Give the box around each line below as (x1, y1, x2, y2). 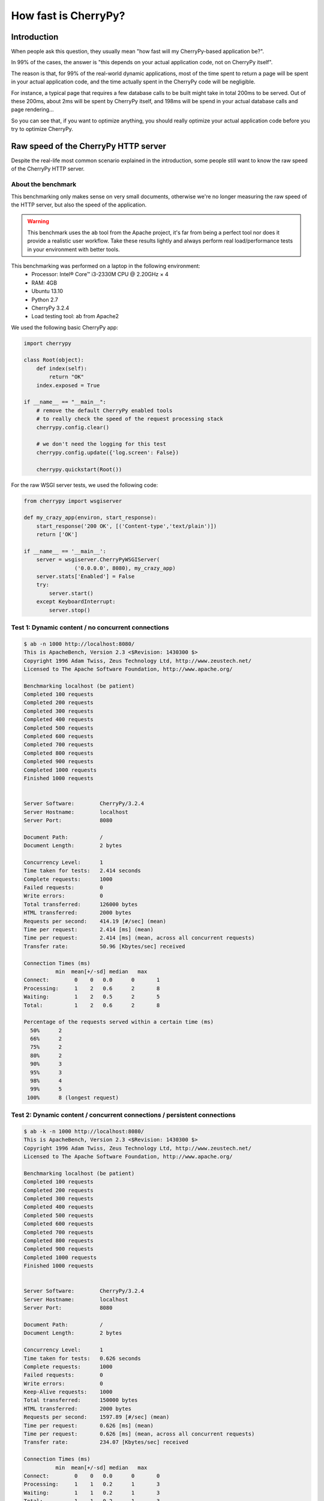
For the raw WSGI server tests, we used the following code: (11, 481, 158, 489)
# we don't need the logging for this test (36, 441, 166, 447)
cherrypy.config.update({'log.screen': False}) (36, 449, 179, 456)
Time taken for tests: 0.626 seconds (23, 1355, 141, 1362)
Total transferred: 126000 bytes (23, 901, 138, 908)
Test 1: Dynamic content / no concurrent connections (11, 623, 169, 632)
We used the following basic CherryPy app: (11, 324, 118, 331)
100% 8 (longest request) (27, 1094, 119, 1101)
